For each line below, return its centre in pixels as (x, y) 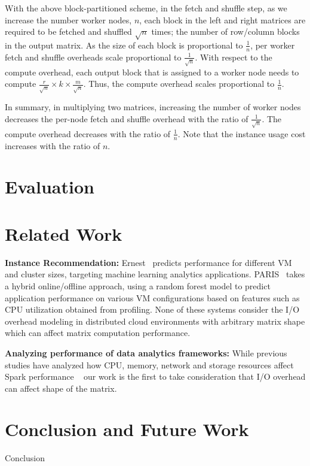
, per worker (273, 45)
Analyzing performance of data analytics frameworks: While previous (146, 352)
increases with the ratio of (53, 145)
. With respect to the (234, 57)
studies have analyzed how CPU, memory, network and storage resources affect (149, 364)
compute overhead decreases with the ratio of (88, 133)
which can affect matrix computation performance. (98, 333)
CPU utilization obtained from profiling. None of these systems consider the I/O (152, 309)
